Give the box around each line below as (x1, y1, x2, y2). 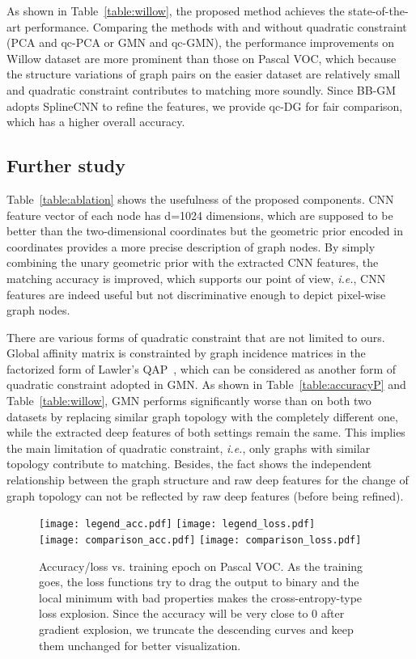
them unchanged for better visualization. (39, 636, 241, 653)
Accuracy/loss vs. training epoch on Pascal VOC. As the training (39, 557, 363, 574)
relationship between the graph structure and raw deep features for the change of (6, 471, 409, 488)
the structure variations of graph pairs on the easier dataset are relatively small (6, 65, 401, 82)
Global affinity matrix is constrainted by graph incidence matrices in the (6, 344, 366, 361)
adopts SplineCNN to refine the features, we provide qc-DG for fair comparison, (6, 97, 403, 114)
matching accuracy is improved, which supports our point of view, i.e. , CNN (6, 269, 386, 286)
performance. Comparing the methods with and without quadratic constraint (24, 18, 407, 35)
